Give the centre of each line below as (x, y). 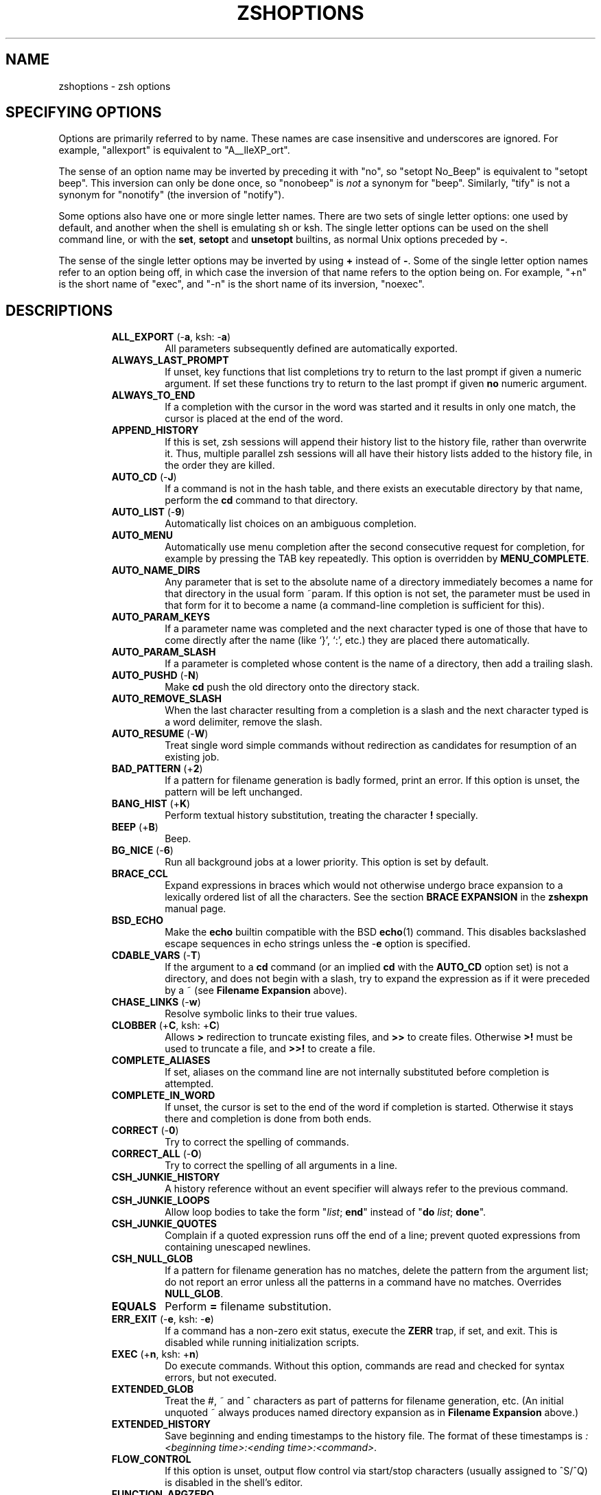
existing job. (192, 757)
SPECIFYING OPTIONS (84, 113)
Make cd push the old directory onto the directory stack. (292, 687)
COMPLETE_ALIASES (161, 1061)
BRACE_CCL (140, 874)
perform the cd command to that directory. (261, 500)
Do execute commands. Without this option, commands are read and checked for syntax (365, 1366)
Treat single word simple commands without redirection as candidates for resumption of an (371, 745)
